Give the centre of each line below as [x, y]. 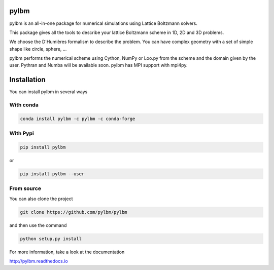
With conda [24, 105]
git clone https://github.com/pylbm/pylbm [74, 212]
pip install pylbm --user [52, 174]
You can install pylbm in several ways [48, 92]
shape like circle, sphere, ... [38, 49]
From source [25, 188]
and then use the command [38, 225]
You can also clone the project [41, 199]
